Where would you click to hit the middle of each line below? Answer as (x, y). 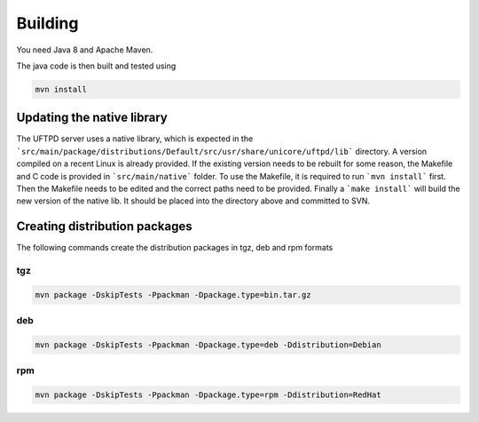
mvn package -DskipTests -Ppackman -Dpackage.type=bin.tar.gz (173, 295)
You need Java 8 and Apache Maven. (85, 50)
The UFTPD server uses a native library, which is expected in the (135, 139)
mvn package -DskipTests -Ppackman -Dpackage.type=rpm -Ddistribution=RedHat (208, 395)
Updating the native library (92, 118)
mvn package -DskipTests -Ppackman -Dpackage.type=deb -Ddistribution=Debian (208, 345)
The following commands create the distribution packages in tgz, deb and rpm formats (175, 248)
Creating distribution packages (104, 227)
